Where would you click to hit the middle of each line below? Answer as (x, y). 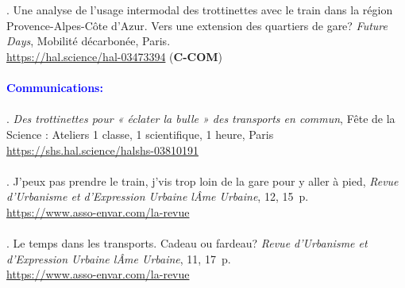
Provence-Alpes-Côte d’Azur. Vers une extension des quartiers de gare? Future (197, 25)
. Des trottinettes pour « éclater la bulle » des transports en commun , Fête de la (201, 119)
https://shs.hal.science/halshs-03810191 (102, 150)
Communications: (55, 88)
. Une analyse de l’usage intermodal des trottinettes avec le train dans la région (200, 10)
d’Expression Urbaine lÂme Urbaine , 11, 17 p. (119, 258)
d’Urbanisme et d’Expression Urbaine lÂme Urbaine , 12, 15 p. (158, 196)
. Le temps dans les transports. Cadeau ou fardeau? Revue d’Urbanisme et (187, 243)
